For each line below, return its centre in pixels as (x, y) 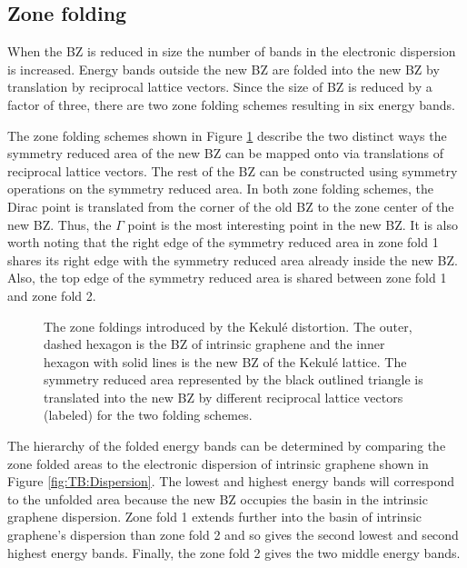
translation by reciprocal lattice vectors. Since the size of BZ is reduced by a (220, 87)
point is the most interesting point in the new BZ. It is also (293, 224)
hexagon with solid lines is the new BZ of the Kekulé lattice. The (225, 361)
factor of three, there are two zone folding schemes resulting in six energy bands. (231, 104)
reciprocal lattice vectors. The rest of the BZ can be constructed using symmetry (233, 170)
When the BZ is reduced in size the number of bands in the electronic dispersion (232, 51)
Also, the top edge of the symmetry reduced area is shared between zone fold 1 (227, 278)
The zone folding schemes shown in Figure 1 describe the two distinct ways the (227, 135)
